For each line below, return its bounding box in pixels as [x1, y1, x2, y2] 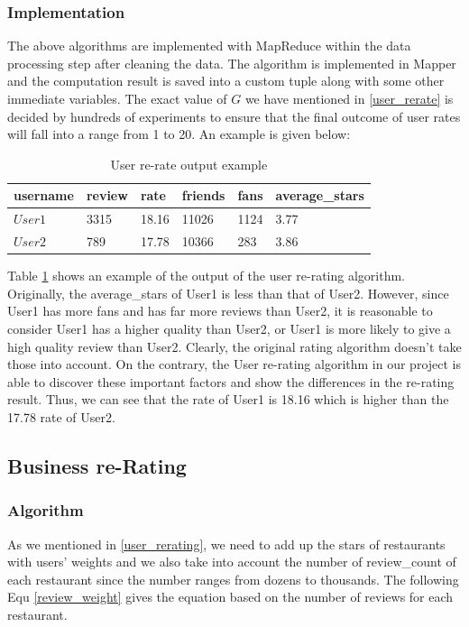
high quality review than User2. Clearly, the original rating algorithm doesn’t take [7, 337, 462, 355]
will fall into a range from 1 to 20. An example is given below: [7, 124, 351, 143]
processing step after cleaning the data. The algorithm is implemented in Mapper [7, 53, 456, 72]
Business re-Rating [7, 451, 187, 479]
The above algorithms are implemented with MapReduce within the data [7, 36, 411, 55]
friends [181, 186, 225, 205]
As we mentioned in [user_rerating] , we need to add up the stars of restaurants [7, 534, 446, 553]
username [14, 186, 74, 205]
